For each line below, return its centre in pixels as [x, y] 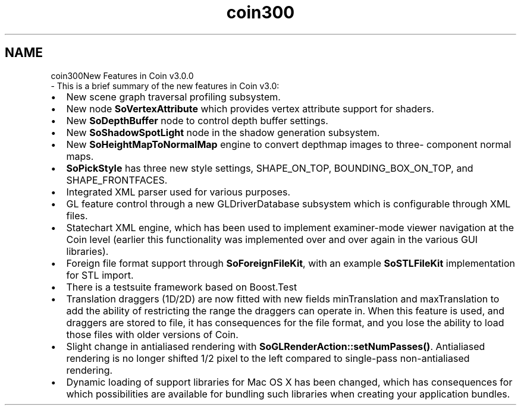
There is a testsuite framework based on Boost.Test [182, 287]
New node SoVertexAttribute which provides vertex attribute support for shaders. [250, 108]
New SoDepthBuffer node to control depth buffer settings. [197, 120]
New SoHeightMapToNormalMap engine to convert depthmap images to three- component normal [289, 144]
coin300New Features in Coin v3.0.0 [122, 75]
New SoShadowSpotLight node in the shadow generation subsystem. [223, 132]
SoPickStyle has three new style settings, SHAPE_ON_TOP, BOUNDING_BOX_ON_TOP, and [270, 168]
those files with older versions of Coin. [152, 334]
